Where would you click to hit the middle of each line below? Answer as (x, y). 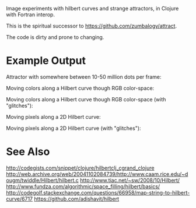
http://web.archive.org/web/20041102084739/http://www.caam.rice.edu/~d (97, 174)
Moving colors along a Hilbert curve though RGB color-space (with (86, 99)
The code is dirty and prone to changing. (55, 37)
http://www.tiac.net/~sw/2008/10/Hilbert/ (129, 180)
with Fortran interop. (31, 15)
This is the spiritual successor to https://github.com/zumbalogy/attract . (91, 26)
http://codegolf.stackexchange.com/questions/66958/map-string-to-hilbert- (98, 192)
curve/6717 (20, 199)
